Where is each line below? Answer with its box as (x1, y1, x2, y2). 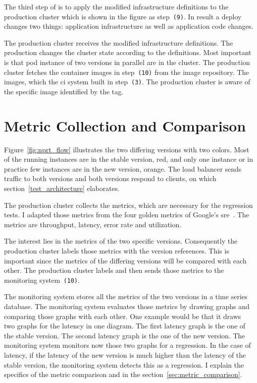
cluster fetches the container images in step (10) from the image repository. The (4, 66, 249, 77)
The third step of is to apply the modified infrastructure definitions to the (4, 1, 229, 11)
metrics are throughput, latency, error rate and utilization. (4, 219, 182, 229)
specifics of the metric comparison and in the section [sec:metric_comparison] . (4, 369, 242, 380)
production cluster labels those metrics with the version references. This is (4, 246, 229, 255)
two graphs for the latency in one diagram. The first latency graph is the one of (4, 320, 246, 331)
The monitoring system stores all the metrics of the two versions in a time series (4, 291, 248, 302)
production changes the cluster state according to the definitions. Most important (4, 47, 252, 58)
